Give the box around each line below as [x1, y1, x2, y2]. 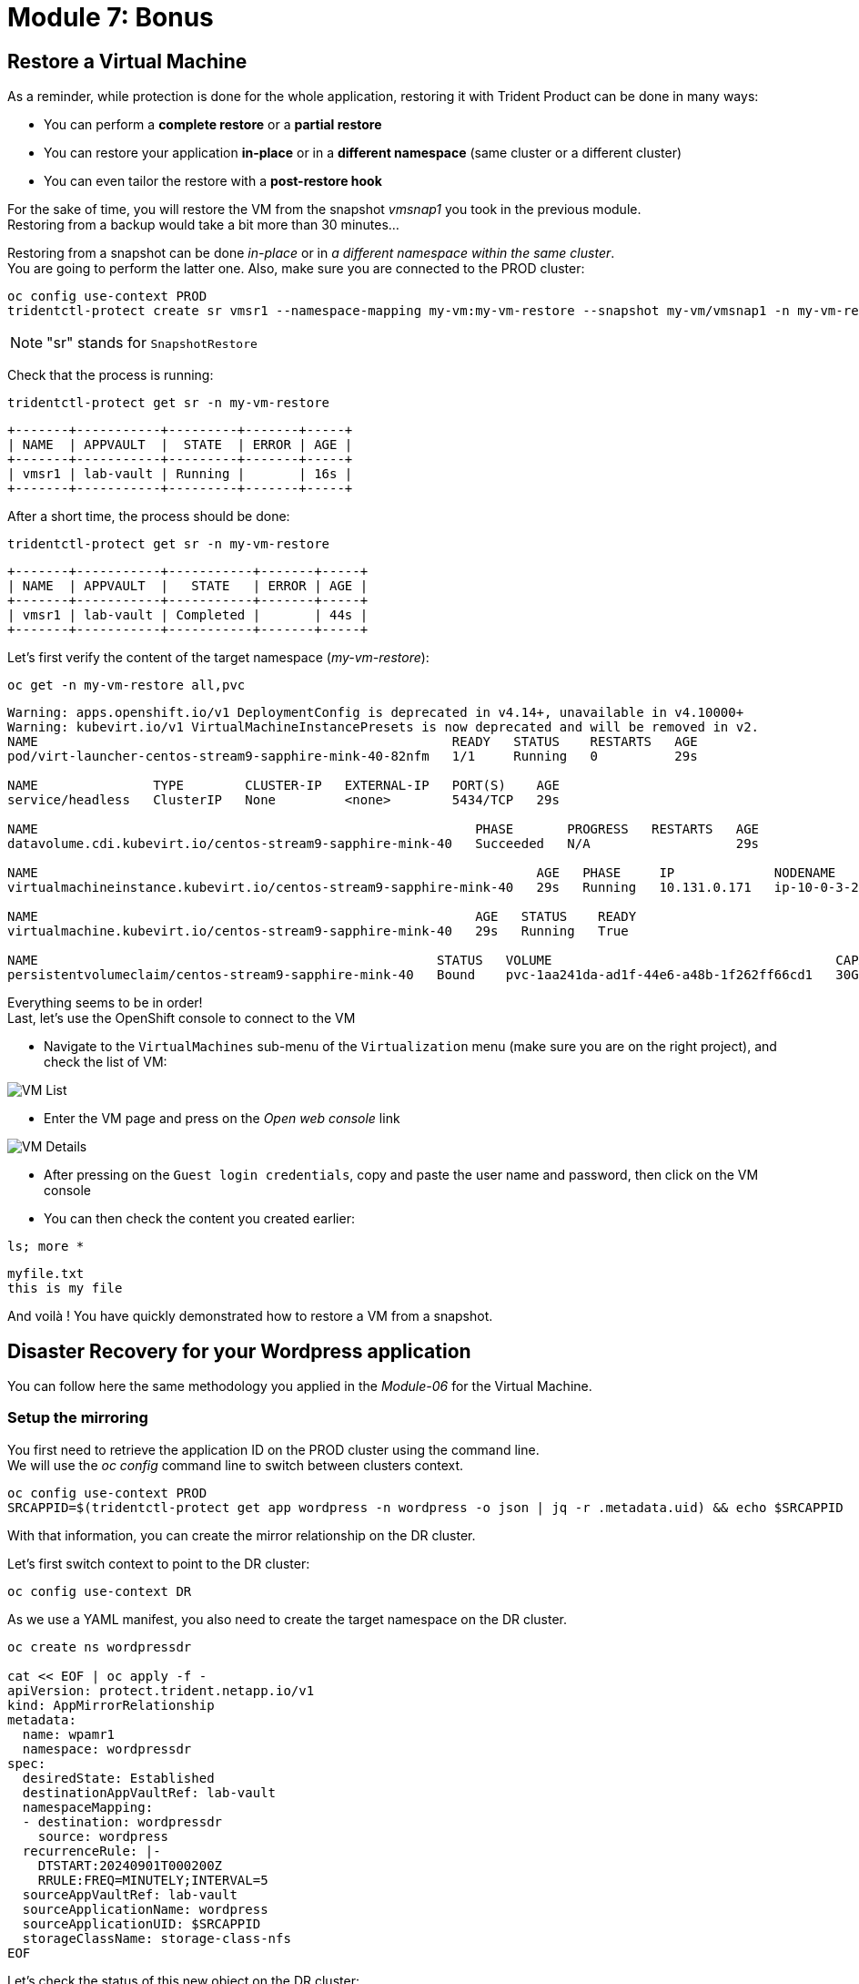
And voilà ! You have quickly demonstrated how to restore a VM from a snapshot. [7, 1308, 493, 1324]
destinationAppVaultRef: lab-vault [22, 1785, 277, 1800]
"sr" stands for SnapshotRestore [46, 333, 258, 353]
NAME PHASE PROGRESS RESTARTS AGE [7, 822, 760, 837]
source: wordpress [37, 1828, 169, 1844]
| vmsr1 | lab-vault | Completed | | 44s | [7, 608, 369, 623]
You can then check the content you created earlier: [44, 1211, 355, 1227]
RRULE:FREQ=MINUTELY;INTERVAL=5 [37, 1872, 268, 1887]
